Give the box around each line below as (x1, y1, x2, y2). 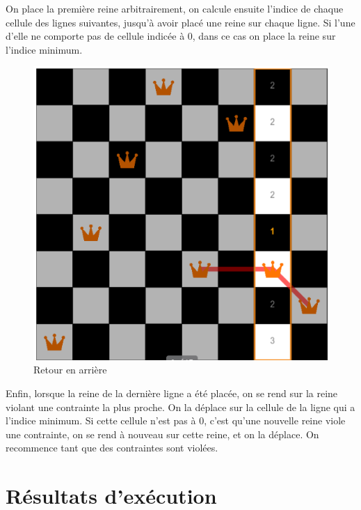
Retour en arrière (33, 362, 107, 377)
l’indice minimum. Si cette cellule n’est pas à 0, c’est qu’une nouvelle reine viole (6, 413, 346, 428)
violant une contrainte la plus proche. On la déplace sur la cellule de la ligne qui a (6, 399, 355, 414)
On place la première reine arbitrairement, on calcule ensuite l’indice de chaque (6, 1, 344, 15)
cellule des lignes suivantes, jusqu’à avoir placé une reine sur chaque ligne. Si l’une (6, 15, 355, 29)
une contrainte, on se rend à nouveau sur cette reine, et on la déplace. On (6, 426, 319, 441)
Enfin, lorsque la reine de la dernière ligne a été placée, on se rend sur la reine (6, 386, 338, 401)
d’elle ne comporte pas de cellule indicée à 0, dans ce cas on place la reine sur (6, 29, 336, 43)
